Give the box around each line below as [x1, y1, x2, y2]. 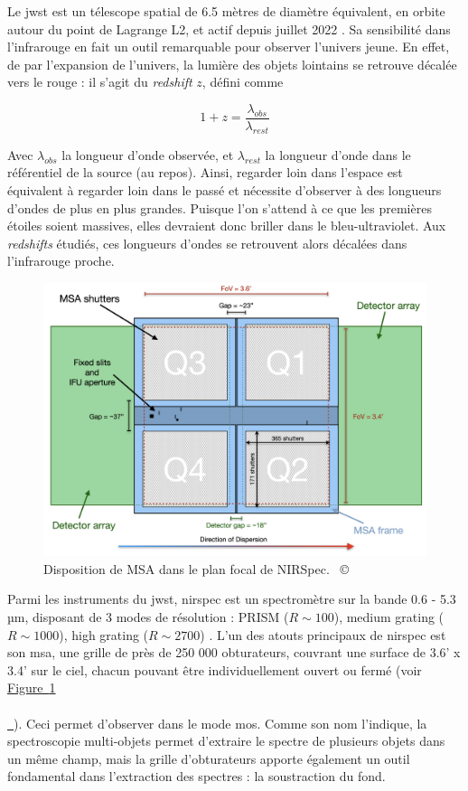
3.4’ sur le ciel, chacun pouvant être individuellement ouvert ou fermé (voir [7, 660, 422, 679]
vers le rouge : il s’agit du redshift [7, 72, 192, 91]
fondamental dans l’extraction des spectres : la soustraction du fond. [7, 767, 386, 786]
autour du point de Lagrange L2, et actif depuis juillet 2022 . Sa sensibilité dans [7, 19, 451, 38]
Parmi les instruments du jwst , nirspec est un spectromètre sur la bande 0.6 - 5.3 [7, 589, 456, 608]
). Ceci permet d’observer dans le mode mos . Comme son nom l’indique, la [14, 713, 427, 732]
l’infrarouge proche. [7, 251, 115, 270]
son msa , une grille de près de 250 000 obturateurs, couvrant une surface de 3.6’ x [7, 643, 461, 662]
